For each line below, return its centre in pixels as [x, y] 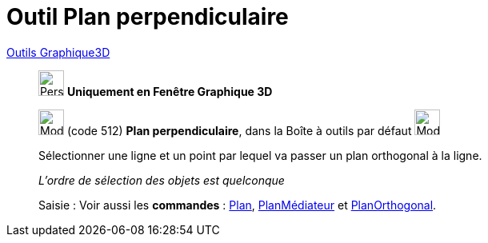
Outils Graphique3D [58, 52]
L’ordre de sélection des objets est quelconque [162, 180]
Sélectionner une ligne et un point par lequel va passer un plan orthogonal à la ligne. [260, 155]
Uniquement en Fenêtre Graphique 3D [170, 91]
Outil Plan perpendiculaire [148, 17]
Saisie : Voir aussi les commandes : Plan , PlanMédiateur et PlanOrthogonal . [238, 205]
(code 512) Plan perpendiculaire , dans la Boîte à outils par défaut [239, 130]
